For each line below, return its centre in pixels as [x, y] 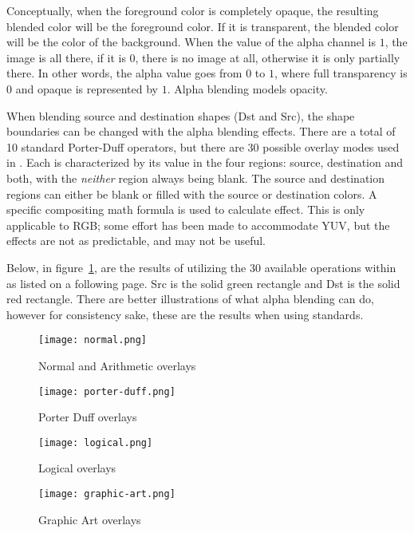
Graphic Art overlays [90, 519]
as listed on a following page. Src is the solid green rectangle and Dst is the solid [203, 283]
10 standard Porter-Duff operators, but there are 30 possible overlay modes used [203, 146]
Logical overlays [77, 468]
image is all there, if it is [66, 57]
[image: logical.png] [96, 442]
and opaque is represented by [87, 88]
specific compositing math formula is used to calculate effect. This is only [186, 209]
